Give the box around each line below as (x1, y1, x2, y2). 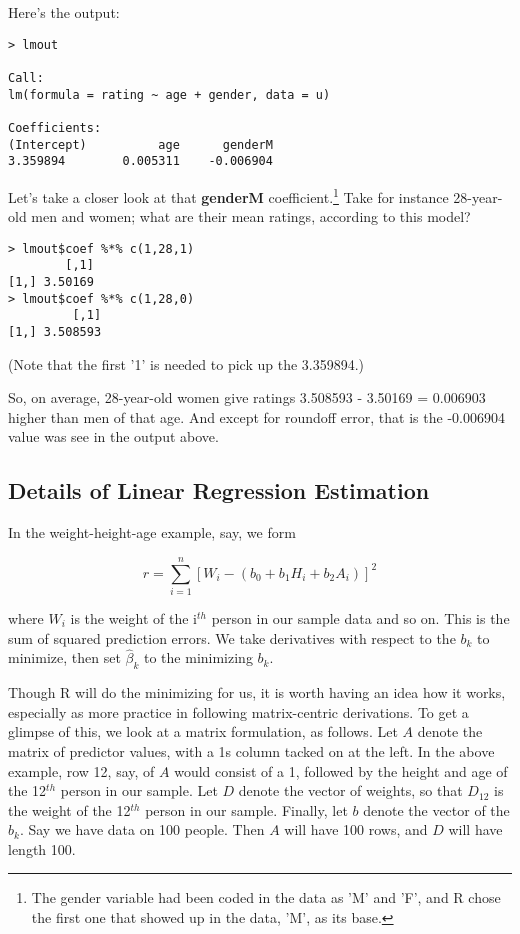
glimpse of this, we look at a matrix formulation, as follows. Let (8, 721, 398, 742)
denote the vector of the (363, 799, 510, 820)
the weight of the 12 (8, 799, 131, 820)
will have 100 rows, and (284, 819, 428, 840)
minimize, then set (8, 647, 121, 668)
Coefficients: (8, 120, 102, 135)
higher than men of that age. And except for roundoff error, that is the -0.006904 (8, 406, 505, 427)
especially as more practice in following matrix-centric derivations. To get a (8, 701, 469, 722)
